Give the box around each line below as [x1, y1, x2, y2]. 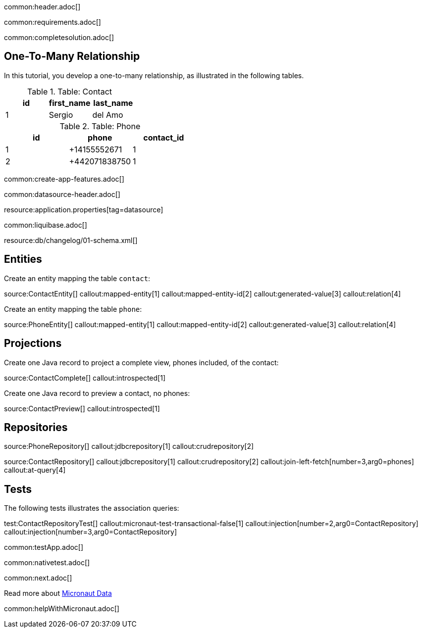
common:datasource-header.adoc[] [4, 190, 120, 198]
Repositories [4, 421, 68, 434]
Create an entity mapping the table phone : [4, 304, 142, 313]
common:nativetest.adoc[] [4, 558, 90, 567]
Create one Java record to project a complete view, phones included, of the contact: [4, 358, 279, 367]
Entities [4, 253, 42, 266]
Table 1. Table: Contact [27, 86, 112, 97]
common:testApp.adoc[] [4, 543, 84, 552]
